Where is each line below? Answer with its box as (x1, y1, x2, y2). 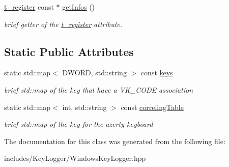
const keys (140, 67, 173, 78)
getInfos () (62, 2, 95, 12)
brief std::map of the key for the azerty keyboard (4, 119, 153, 129)
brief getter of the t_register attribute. (4, 18, 123, 29)
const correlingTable (121, 101, 184, 112)
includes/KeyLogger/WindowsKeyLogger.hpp (4, 153, 146, 163)
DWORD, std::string (62, 67, 127, 78)
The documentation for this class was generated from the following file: (4, 135, 225, 146)
